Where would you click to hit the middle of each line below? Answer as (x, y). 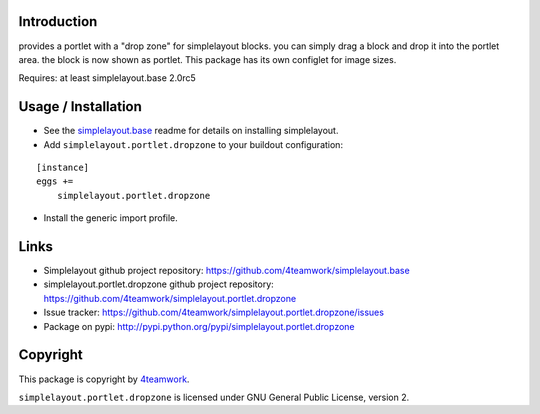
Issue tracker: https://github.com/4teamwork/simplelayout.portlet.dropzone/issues (214, 312)
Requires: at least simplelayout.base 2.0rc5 (107, 78)
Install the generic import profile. (111, 218)
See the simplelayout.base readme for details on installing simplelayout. (191, 131)
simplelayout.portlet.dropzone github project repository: (158, 284)
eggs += (55, 181)
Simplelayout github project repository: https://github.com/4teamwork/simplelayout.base (226, 271)
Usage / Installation (80, 106)
